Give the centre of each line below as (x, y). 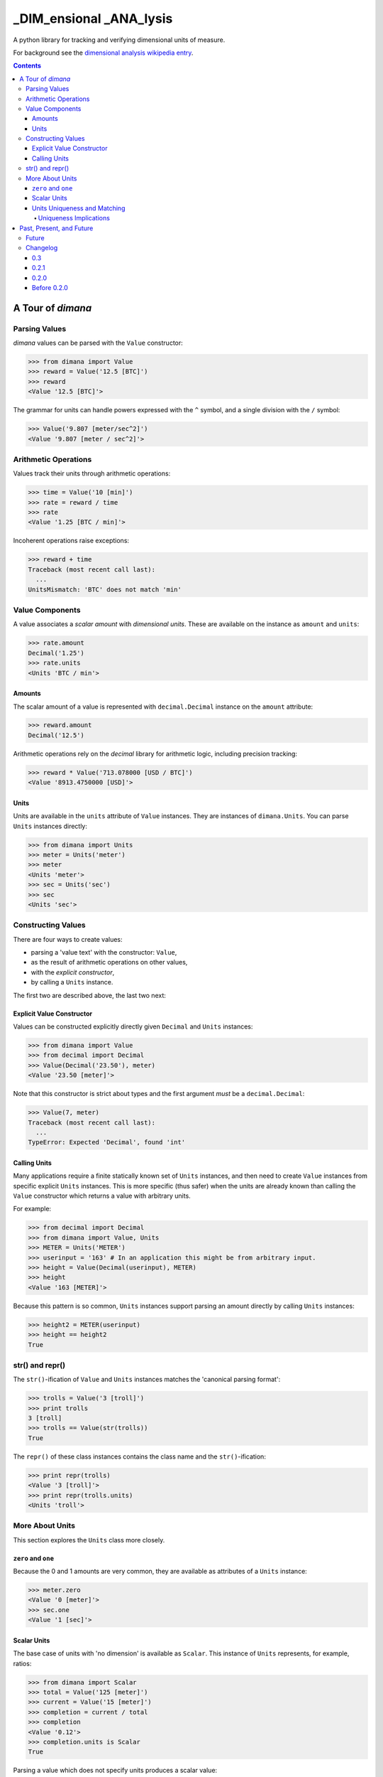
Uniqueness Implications (74, 218)
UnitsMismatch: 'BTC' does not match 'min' (105, 589)
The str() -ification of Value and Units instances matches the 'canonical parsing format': (147, 1380)
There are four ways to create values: (68, 939)
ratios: (22, 1663)
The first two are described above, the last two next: (90, 995)
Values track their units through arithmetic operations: (92, 473)
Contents (27, 66)
